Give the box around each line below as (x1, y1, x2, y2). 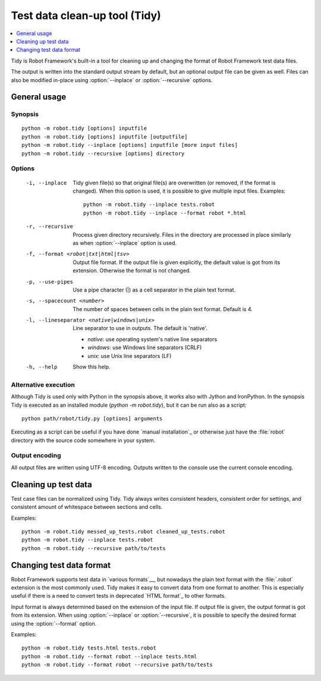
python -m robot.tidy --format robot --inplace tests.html (21, 653, 197, 660)
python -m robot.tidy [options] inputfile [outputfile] (21, 133, 188, 140)
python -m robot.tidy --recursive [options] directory (21, 150, 185, 157)
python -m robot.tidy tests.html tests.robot (21, 645, 157, 651)
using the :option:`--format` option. (11, 620, 97, 627)
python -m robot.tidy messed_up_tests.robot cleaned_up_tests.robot (21, 528, 225, 535)
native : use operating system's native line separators (87, 335, 218, 343)
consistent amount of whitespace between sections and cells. (11, 503, 163, 511)
